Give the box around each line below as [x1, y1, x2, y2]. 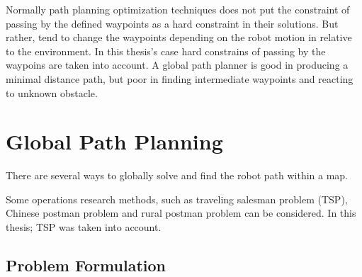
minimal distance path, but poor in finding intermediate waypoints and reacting [6, 71, 353, 86]
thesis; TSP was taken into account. [6, 220, 162, 234]
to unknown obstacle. [6, 85, 98, 100]
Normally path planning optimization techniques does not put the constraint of [6, 2, 350, 16]
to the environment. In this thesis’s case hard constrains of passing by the [6, 43, 326, 58]
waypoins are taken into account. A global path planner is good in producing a [6, 57, 349, 72]
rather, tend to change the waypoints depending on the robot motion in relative [6, 30, 352, 45]
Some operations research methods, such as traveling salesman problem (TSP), [6, 191, 348, 206]
